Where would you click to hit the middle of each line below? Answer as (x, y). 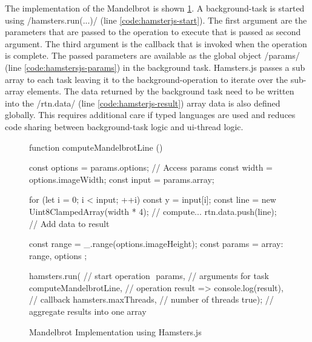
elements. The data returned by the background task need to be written (161, 91)
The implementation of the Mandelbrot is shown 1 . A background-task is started (155, 8)
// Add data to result (69, 223)
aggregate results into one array (88, 311)
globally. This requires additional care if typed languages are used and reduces (150, 115)
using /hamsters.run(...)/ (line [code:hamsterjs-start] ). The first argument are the (156, 20)
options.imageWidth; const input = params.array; (122, 179)
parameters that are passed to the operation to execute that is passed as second (153, 32)
